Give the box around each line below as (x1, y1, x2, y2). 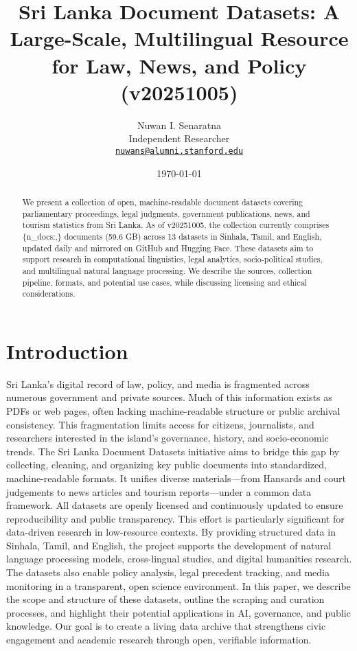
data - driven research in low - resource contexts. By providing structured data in (6, 525, 336, 539)
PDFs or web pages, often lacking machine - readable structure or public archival (6, 403, 341, 418)
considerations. (22, 288, 76, 299)
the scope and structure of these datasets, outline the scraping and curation (6, 592, 325, 606)
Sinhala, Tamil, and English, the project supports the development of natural (6, 538, 332, 552)
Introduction (6, 336, 128, 365)
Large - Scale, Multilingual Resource (10, 24, 349, 52)
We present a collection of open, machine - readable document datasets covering (22, 196, 303, 207)
